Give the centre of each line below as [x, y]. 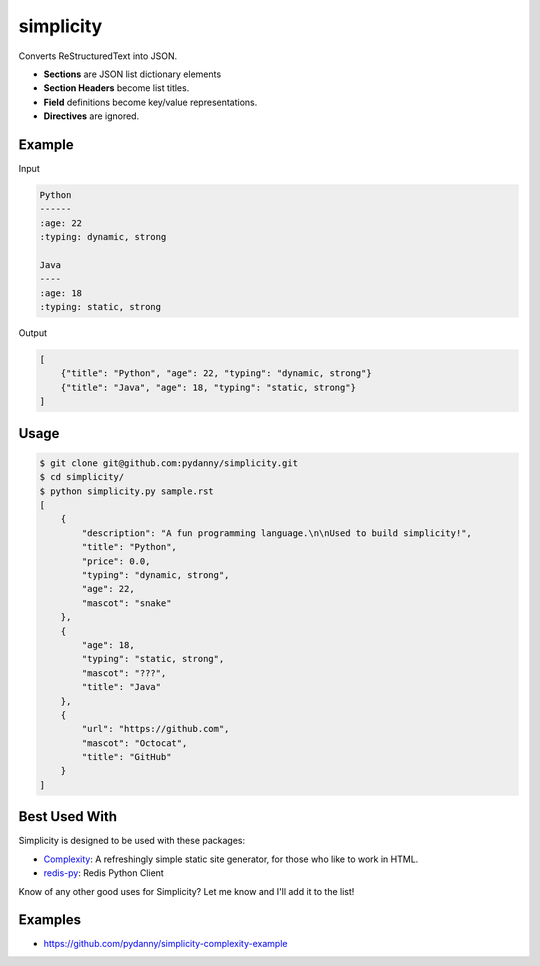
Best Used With [67, 816]
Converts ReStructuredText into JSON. [98, 56]
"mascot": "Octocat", [134, 743]
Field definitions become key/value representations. [150, 102]
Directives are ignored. [91, 116]
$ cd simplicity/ [82, 477]
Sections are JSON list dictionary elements [132, 74]
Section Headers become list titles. [116, 88]
